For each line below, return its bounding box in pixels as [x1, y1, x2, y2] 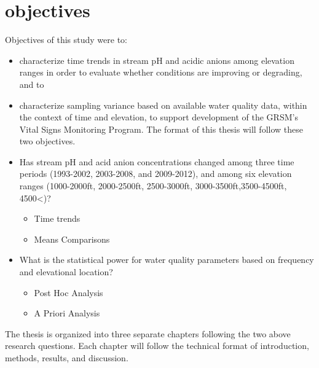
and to [19, 77, 44, 90]
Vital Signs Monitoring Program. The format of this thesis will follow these [19, 122, 303, 135]
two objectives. [19, 135, 76, 147]
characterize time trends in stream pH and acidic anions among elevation [19, 53, 294, 66]
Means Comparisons [34, 232, 110, 245]
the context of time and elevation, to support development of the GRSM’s [19, 111, 298, 123]
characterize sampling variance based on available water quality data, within [19, 98, 307, 111]
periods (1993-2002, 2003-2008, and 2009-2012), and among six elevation [19, 167, 292, 180]
